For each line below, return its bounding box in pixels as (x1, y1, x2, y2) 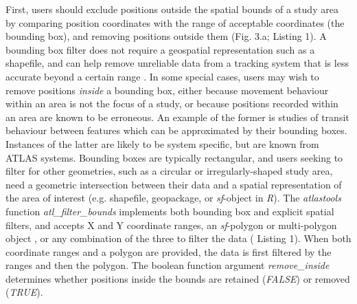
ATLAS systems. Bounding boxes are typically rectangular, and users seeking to (5, 150, 343, 164)
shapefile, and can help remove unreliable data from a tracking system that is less (5, 56, 349, 70)
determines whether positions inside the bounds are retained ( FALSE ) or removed (5, 271, 350, 285)
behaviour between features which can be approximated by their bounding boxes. (5, 123, 347, 138)
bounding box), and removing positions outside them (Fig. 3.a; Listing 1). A (5, 29, 327, 43)
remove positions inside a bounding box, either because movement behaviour (5, 83, 329, 97)
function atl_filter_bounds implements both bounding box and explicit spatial (5, 204, 334, 218)
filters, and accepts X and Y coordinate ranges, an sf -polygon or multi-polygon (5, 217, 337, 232)
